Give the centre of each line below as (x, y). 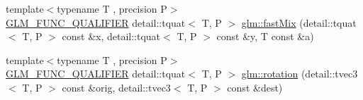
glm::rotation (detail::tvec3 (300, 74)
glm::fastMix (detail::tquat (299, 22)
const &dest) (255, 87)
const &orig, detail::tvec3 (116, 87)
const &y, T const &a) (265, 36)
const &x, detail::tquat (111, 36)
